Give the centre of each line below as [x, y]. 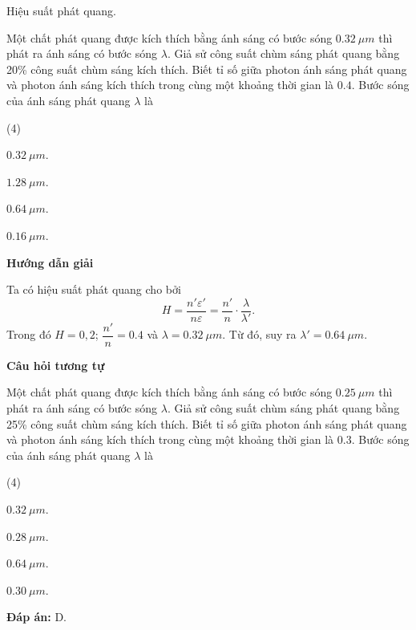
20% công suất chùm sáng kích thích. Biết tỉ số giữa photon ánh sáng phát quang [207, 69]
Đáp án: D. [36, 617]
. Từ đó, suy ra [259, 334]
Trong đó [29, 334]
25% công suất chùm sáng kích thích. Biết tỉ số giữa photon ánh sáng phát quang [207, 423]
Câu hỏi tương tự [56, 365]
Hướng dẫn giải [50, 262]
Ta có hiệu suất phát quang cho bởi [94, 289]
